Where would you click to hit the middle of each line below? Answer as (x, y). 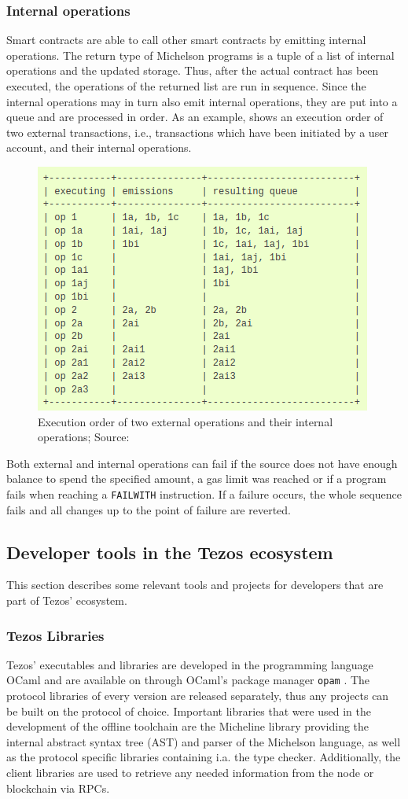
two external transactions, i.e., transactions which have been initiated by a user (197, 132)
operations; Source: (84, 437)
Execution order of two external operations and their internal (186, 421)
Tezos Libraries (55, 635)
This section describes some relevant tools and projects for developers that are (195, 585)
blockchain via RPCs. (58, 788)
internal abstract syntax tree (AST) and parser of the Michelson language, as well (204, 741)
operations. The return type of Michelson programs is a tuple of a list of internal (200, 55)
